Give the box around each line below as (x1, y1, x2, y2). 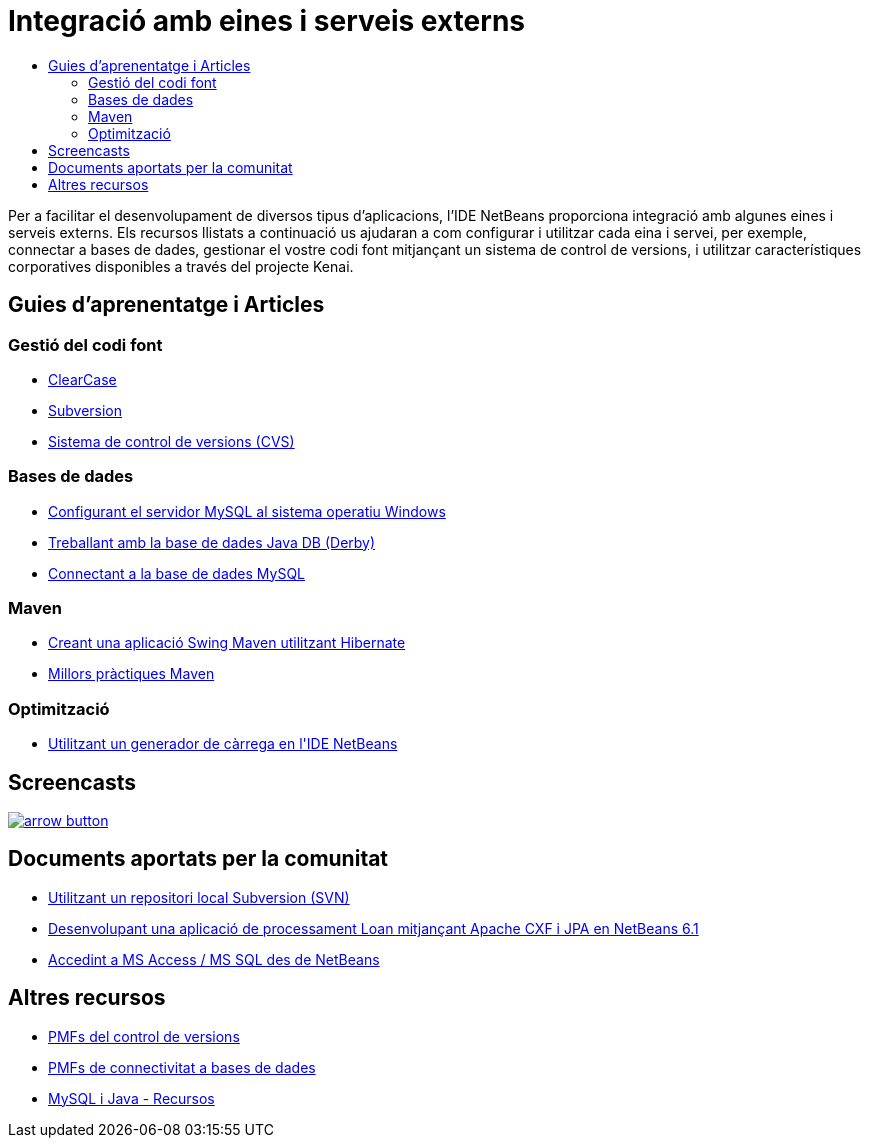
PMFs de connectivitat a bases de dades (48, 1058, 316, 1076)
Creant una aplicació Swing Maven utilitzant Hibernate (48, 634, 406, 652)
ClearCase (48, 370, 117, 388)
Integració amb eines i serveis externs (8, 4, 525, 38)
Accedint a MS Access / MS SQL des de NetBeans (48, 950, 380, 968)
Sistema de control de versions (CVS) (48, 432, 295, 450)
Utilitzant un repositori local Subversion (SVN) (48, 888, 350, 906)
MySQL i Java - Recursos (48, 1089, 215, 1107)
